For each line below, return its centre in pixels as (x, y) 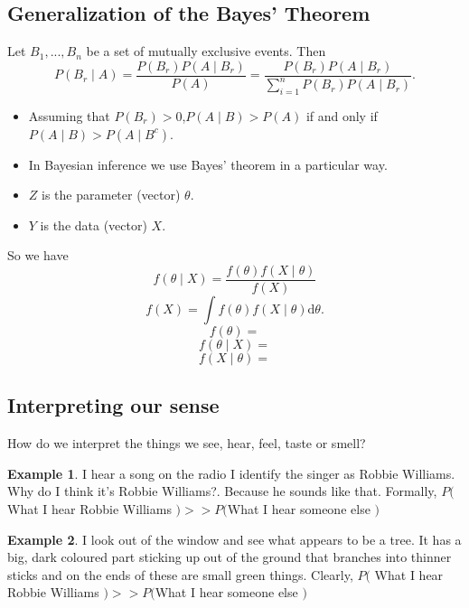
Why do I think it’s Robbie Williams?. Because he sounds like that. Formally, (222, 491)
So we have (38, 255)
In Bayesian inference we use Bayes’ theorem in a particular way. (208, 164)
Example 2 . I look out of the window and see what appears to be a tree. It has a (234, 539)
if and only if (342, 116)
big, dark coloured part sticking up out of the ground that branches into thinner (230, 557)
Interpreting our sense (113, 405)
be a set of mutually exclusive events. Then (206, 51)
